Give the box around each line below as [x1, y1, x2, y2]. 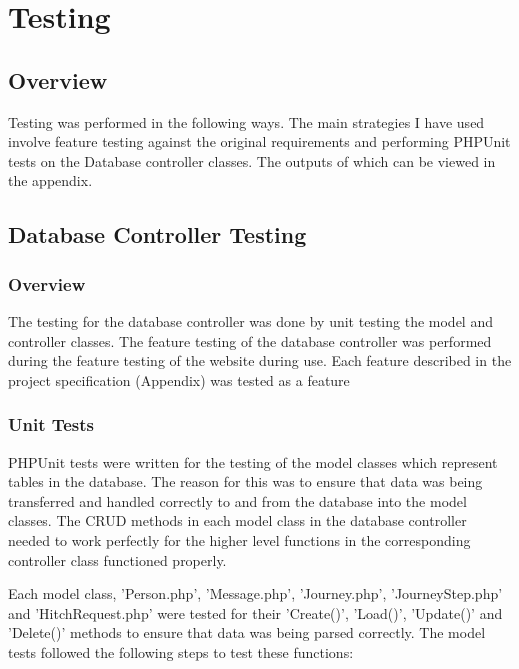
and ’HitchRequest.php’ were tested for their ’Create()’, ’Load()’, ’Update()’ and [8, 602, 503, 623]
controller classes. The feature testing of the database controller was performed [8, 330, 492, 351]
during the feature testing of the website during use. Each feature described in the [8, 350, 512, 371]
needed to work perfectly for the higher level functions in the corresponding [8, 529, 471, 550]
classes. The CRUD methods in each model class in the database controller [8, 510, 467, 531]
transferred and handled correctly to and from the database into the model [8, 490, 467, 511]
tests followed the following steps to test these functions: [8, 641, 354, 662]
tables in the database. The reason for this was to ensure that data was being [8, 471, 483, 492]
